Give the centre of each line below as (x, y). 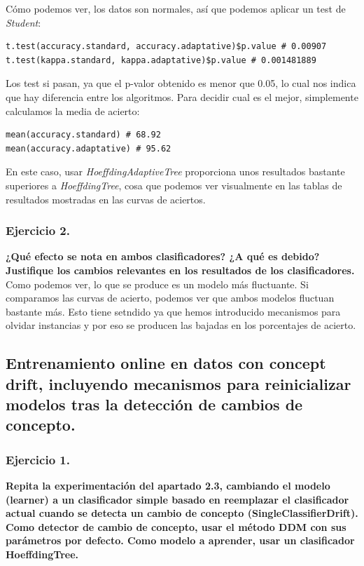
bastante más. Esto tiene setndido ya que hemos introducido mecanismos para (173, 311)
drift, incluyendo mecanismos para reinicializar (178, 383)
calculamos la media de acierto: (73, 110)
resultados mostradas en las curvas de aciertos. (106, 199)
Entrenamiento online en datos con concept (166, 363)
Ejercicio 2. (38, 230)
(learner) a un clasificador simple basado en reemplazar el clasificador (177, 499)
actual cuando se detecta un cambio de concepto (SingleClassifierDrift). (182, 513)
